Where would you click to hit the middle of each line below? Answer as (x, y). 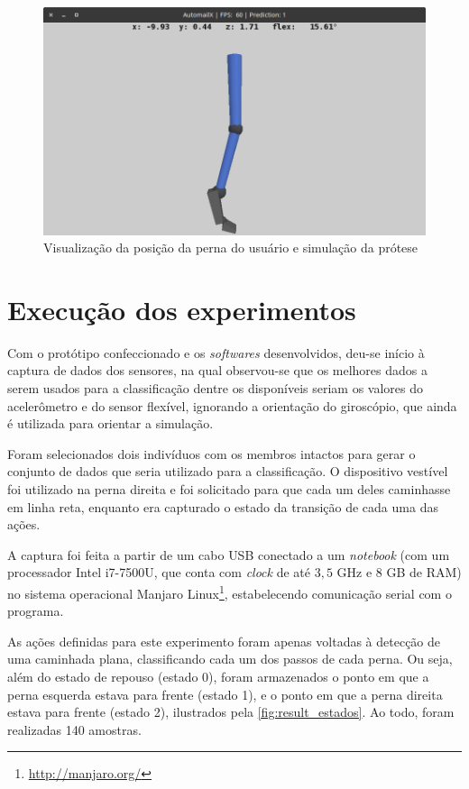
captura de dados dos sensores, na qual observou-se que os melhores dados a (217, 370)
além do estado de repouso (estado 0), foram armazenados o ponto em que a (218, 676)
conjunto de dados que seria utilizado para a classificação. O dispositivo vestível (228, 471)
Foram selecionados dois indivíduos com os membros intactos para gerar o (212, 453)
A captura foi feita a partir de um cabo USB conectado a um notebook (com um (229, 554)
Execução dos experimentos (182, 309)
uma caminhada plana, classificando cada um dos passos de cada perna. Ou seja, (230, 659)
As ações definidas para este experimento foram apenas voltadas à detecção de (224, 641)
